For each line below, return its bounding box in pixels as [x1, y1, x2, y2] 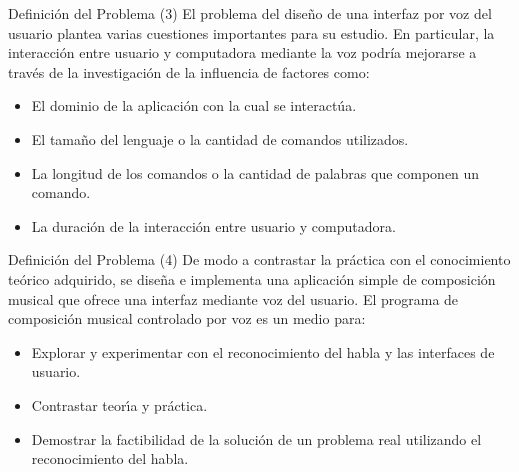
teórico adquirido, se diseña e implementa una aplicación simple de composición [8, 268, 496, 289]
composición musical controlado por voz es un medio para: [8, 308, 366, 329]
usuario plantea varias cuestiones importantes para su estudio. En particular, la [8, 22, 495, 43]
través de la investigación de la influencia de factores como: [8, 61, 370, 82]
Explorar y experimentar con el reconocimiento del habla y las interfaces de [31, 341, 495, 362]
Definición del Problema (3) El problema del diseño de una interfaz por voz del [8, 3, 492, 23]
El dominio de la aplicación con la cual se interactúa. [31, 95, 357, 116]
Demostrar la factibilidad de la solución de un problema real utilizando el [31, 428, 482, 449]
